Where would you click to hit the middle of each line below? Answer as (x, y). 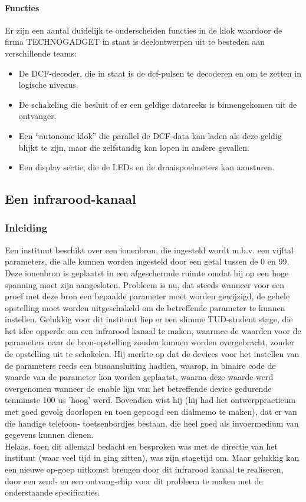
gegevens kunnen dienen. (49, 435)
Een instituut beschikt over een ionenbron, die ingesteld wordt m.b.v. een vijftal (149, 250)
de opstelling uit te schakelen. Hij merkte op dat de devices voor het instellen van (152, 354)
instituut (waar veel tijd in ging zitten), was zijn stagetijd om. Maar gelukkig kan (152, 458)
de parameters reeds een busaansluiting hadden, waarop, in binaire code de (140, 365)
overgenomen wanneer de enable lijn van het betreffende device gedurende (138, 388)
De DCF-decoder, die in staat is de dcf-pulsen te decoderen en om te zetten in (160, 73)
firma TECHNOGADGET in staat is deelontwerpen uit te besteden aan (135, 42)
